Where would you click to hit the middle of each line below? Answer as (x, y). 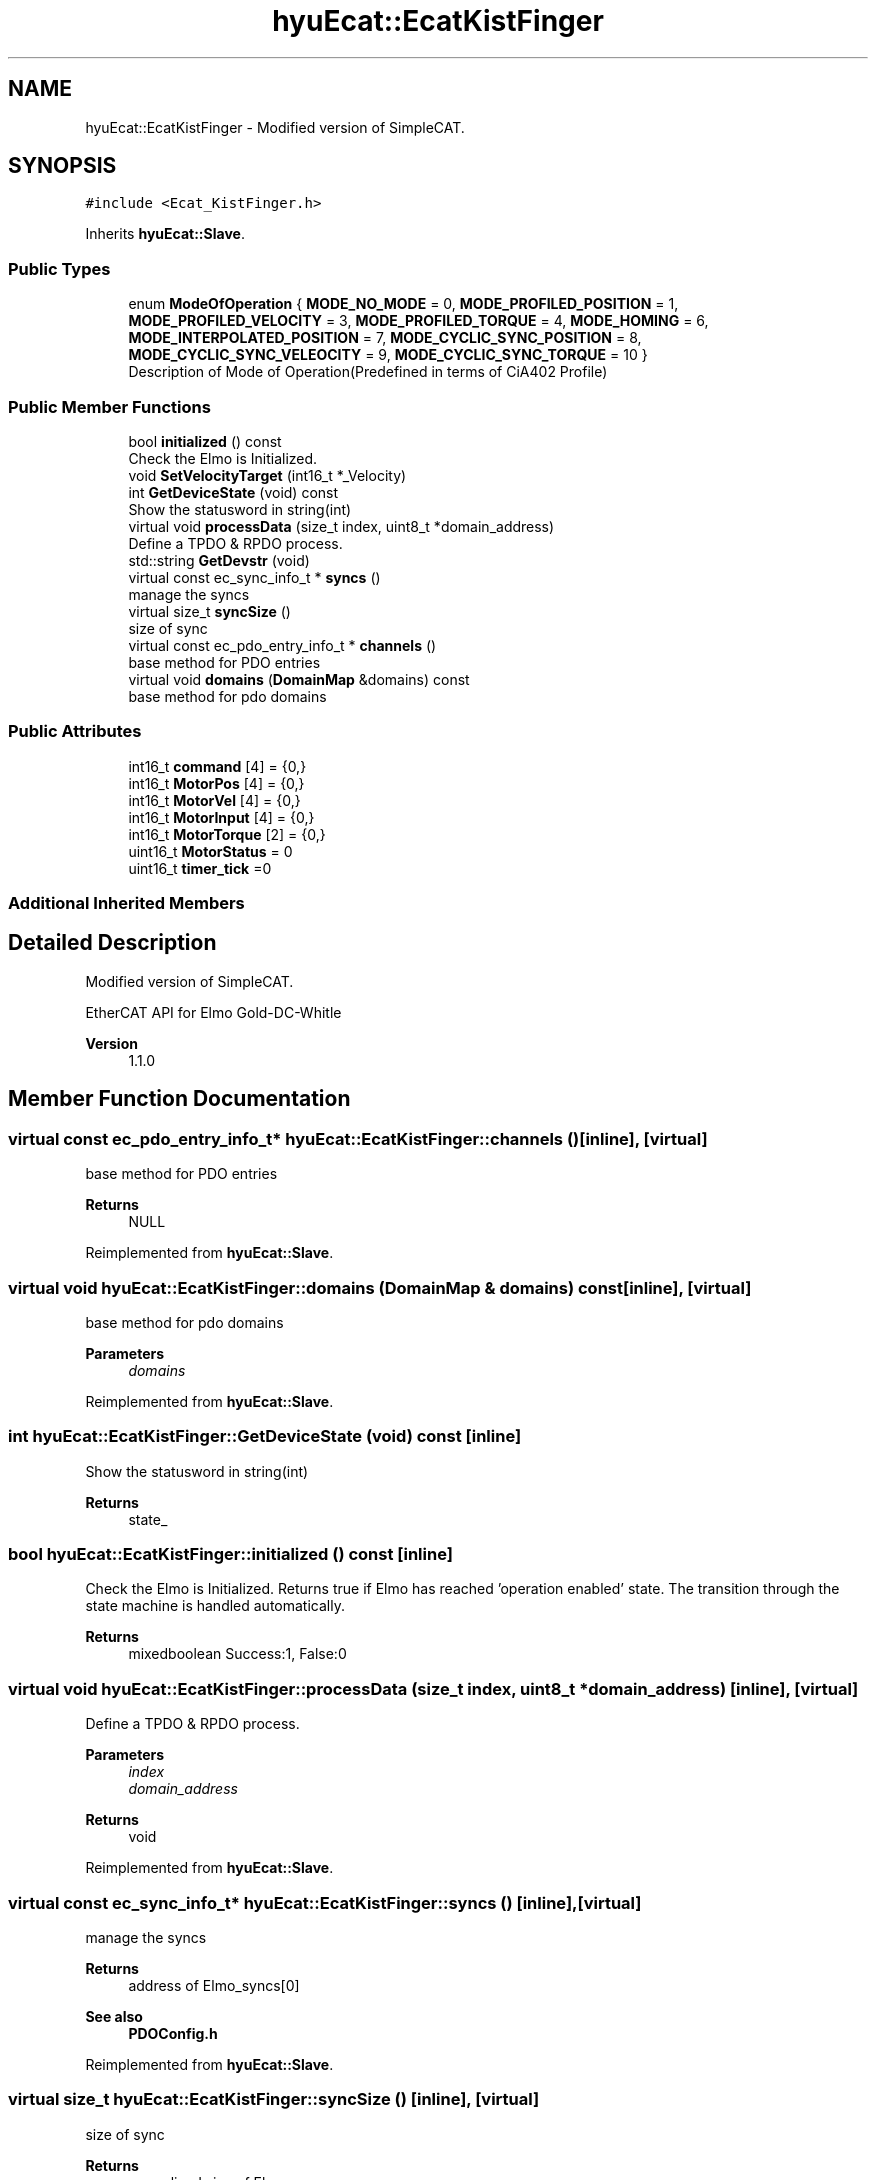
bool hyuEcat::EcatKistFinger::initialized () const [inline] (230, 1554)
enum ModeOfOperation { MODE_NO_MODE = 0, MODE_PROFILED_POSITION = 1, (403, 304)
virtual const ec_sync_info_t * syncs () (254, 577)
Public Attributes (75, 731)
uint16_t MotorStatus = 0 (210, 851)
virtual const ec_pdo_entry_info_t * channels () (282, 645)
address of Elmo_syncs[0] (214, 1985)
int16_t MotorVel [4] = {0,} (214, 800)
